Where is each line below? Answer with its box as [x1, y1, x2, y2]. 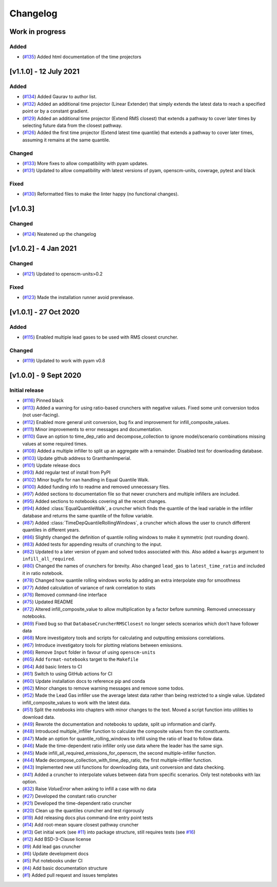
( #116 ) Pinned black [22, 397, 64, 403]
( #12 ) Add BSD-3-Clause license [22, 836, 91, 842]
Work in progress [9, 27, 66, 36]
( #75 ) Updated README [22, 599, 73, 605]
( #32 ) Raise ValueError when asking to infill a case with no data [22, 786, 156, 792]
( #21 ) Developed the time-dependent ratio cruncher [22, 800, 132, 806]
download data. [22, 714, 55, 720]
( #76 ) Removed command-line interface [22, 592, 107, 598]
